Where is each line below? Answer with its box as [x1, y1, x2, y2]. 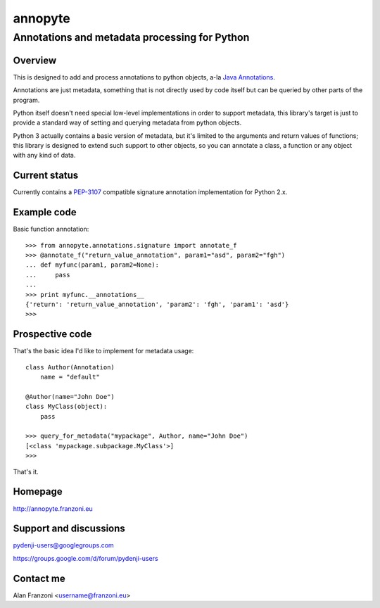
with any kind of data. [13, 151, 76, 160]
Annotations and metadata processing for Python [13, 31, 250, 44]
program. [13, 96, 40, 104]
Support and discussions [13, 523, 126, 535]
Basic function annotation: [13, 225, 89, 234]
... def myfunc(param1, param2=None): [25, 261, 160, 269]
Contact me [13, 572, 66, 584]
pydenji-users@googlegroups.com [13, 541, 114, 550]
